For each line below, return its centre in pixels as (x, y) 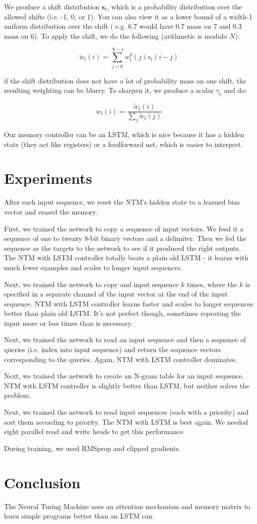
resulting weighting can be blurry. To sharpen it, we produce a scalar (109, 90)
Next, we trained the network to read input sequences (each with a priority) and (126, 412)
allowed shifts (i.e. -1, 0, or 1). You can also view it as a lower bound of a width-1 (128, 16)
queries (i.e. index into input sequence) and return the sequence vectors (113, 349)
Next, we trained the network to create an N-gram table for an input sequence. (124, 376)
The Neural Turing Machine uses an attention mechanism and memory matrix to (127, 506)
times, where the (212, 284)
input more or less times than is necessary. (68, 323)
